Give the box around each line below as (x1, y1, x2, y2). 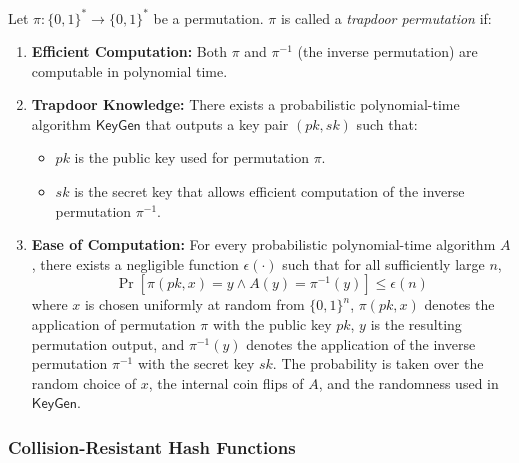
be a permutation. (153, 7, 264, 28)
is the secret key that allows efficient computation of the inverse (74, 181, 465, 202)
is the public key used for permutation (74, 147, 309, 168)
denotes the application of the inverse (246, 333, 476, 354)
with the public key (212, 314, 332, 335)
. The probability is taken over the (272, 353, 484, 374)
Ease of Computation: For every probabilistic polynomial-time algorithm (31, 234, 496, 255)
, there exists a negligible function (31, 253, 239, 274)
